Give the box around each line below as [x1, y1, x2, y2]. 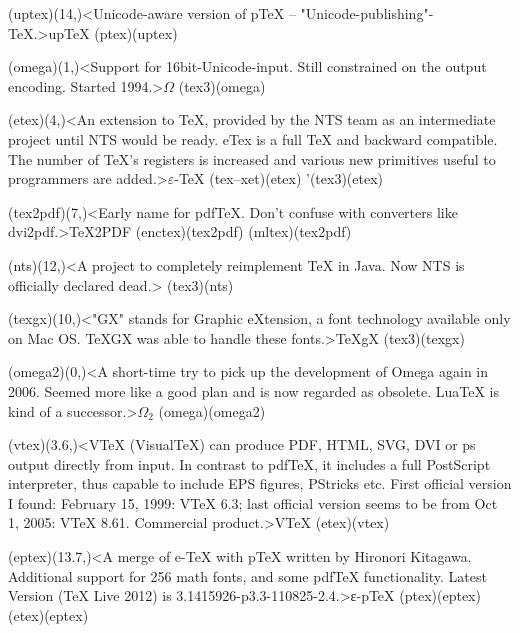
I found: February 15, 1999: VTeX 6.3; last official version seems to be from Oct [8, 492, 498, 513]
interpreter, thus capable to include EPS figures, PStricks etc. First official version [8, 473, 512, 494]
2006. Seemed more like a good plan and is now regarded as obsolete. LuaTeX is [8, 380, 499, 401]
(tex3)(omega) [178, 75, 266, 96]
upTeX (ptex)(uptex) [48, 22, 178, 43]
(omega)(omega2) [158, 400, 266, 421]
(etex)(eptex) [8, 604, 89, 625]
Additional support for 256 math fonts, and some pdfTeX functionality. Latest [8, 565, 487, 586]
